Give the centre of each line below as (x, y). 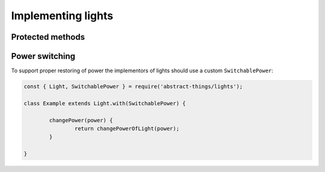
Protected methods (48, 37)
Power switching (43, 56)
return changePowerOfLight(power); (127, 129)
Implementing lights (62, 16)
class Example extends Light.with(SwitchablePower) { (105, 103)
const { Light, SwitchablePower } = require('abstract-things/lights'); (133, 87)
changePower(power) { (81, 120)
